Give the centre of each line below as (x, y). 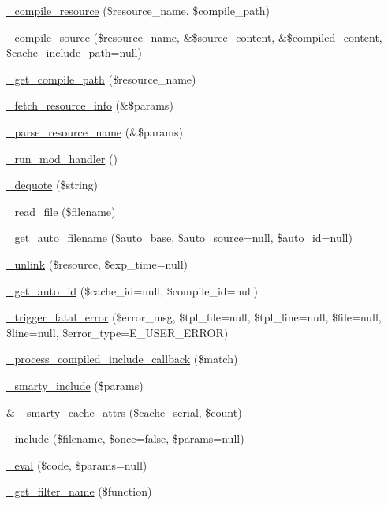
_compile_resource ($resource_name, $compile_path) (138, 10)
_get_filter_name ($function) (79, 491)
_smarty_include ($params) (75, 385)
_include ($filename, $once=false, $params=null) (125, 438)
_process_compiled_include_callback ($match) (122, 359)
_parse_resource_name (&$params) (95, 131)
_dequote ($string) (52, 185)
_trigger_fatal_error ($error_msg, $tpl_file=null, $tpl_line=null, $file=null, (194, 317)
